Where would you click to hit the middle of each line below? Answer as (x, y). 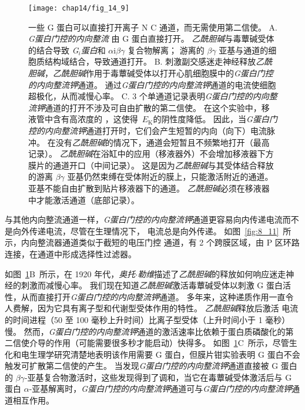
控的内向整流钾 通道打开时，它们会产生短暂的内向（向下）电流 (148, 130)
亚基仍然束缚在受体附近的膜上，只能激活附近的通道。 (170, 177)
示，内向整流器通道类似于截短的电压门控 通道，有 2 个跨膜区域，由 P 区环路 (152, 242)
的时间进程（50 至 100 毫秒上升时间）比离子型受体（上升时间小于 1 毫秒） (148, 319)
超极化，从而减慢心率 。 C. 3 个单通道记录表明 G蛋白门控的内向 (149, 96)
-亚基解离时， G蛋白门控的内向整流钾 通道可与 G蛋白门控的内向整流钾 (160, 389)
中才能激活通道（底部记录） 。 (84, 199)
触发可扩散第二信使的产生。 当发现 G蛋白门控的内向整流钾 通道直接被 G (142, 366)
